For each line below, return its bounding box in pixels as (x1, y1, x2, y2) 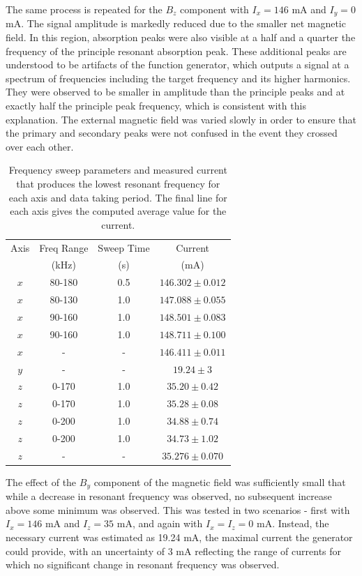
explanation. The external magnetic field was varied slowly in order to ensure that (6, 112, 356, 126)
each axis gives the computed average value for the (10, 204, 227, 218)
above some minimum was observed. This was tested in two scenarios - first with (6, 502, 350, 517)
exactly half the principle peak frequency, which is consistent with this (6, 98, 306, 113)
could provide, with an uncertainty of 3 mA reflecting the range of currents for (6, 543, 342, 558)
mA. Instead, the (257, 516, 329, 531)
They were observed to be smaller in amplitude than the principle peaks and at (6, 84, 345, 99)
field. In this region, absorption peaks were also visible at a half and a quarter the (6, 30, 356, 45)
